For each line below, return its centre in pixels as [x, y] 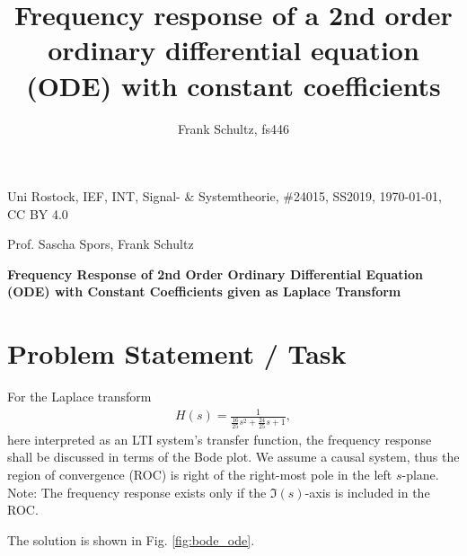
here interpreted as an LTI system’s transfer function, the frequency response [220, 439]
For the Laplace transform [79, 397]
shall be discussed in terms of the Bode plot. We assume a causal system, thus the [233, 457]
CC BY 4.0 [38, 213]
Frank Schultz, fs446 [233, 128]
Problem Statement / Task [177, 353]
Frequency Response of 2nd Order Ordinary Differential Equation [216, 274]
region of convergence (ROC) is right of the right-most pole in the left [200, 475]
